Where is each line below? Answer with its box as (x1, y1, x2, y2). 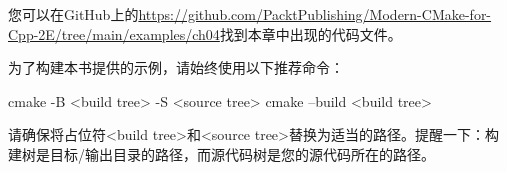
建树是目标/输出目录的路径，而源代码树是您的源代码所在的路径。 (8, 143, 435, 164)
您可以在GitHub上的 (8, 4, 139, 24)
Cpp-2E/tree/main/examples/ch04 (8, 23, 220, 44)
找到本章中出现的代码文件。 (219, 23, 402, 44)
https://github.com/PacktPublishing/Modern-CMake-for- (138, 4, 492, 24)
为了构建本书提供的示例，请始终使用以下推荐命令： (8, 57, 344, 78)
